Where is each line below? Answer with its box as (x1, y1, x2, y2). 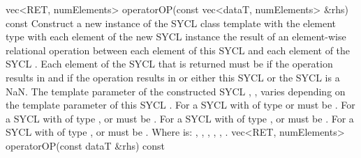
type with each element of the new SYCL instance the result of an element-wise (6, 29, 346, 44)
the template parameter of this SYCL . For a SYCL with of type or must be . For (6, 97, 355, 112)
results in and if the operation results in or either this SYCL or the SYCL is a (6, 70, 340, 84)
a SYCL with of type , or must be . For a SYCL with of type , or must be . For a (6, 111, 354, 125)
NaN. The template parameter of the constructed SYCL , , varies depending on (6, 84, 346, 98)
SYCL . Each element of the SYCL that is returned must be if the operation (6, 56, 333, 71)
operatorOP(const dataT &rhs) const (6, 138, 165, 152)
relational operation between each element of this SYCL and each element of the (6, 42, 351, 57)
